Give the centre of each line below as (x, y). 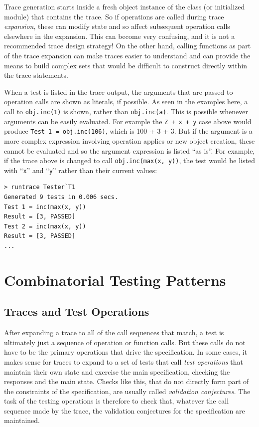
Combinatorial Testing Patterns (115, 280)
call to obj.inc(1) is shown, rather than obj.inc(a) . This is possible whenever (126, 111)
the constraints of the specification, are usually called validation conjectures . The (127, 391)
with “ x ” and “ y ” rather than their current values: (81, 170)
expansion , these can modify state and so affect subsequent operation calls (117, 26)
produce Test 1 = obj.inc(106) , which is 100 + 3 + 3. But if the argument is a (128, 131)
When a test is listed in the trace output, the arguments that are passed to (119, 92)
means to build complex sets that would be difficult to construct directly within (126, 65)
